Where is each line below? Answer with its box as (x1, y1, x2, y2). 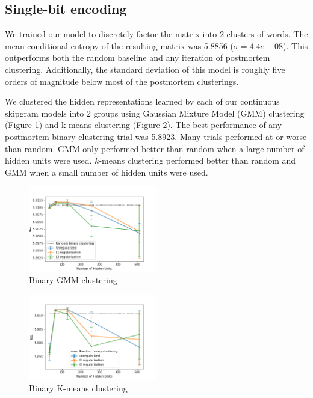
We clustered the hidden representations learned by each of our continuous (5, 95, 280, 108)
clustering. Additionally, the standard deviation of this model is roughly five (5, 63, 285, 75)
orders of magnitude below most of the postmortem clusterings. (5, 75, 239, 87)
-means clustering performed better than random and (99, 154, 296, 167)
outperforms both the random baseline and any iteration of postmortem (5, 51, 270, 64)
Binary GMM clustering (29, 274, 117, 286)
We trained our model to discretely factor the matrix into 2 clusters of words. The (5, 28, 308, 40)
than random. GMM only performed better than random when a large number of (5, 142, 305, 155)
